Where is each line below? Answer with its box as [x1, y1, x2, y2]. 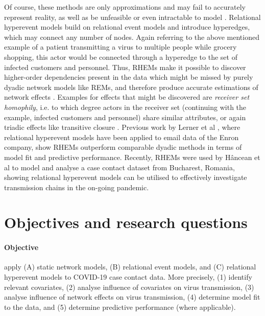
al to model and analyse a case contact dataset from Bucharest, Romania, [4, 162, 235, 172]
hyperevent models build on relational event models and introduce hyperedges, [4, 21, 250, 32]
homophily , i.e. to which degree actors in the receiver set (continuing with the [4, 101, 247, 112]
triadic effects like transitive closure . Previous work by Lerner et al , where [4, 122, 240, 132]
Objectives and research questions [4, 212, 248, 233]
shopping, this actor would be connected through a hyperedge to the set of [4, 51, 237, 62]
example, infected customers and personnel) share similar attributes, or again [4, 111, 246, 122]
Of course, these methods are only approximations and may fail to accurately [4, 2, 246, 12]
